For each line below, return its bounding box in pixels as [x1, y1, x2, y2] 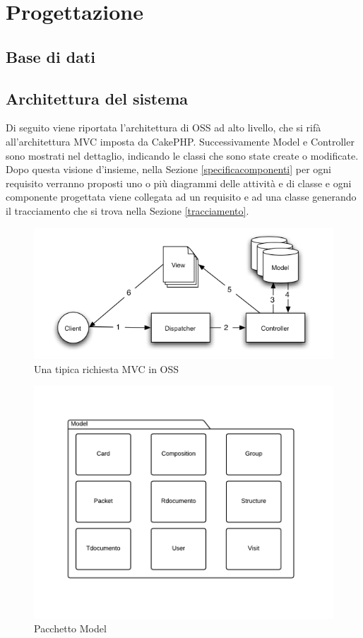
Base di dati [6, 45, 95, 67]
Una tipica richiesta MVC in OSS [34, 361, 179, 376]
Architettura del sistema [6, 87, 189, 109]
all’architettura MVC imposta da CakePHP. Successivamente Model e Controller [6, 134, 355, 148]
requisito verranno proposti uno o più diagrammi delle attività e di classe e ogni [6, 175, 352, 190]
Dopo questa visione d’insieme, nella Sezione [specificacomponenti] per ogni [6, 162, 332, 177]
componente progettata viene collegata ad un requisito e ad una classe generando [6, 189, 357, 204]
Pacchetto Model [34, 621, 107, 636]
